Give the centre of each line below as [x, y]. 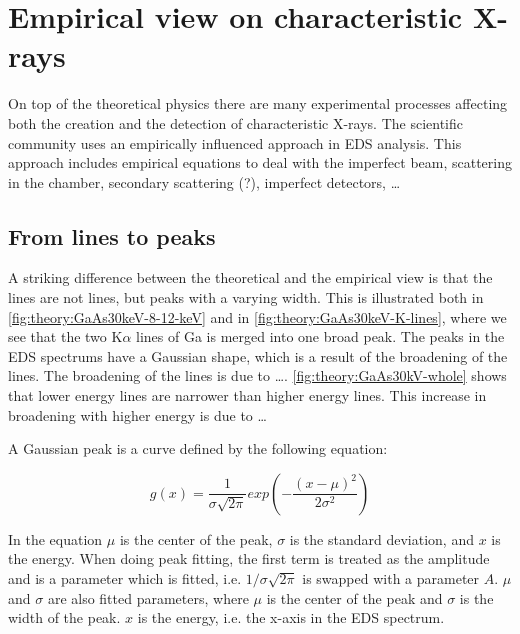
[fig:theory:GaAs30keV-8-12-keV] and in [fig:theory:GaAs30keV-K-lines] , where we [257, 316]
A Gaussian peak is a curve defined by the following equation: [198, 448]
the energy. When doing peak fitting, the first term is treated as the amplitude [249, 558]
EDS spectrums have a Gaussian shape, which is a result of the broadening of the [258, 355]
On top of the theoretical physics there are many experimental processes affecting [258, 103]
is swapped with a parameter [391, 578]
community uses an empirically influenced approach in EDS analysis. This [235, 142]
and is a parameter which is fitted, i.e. [125, 578]
